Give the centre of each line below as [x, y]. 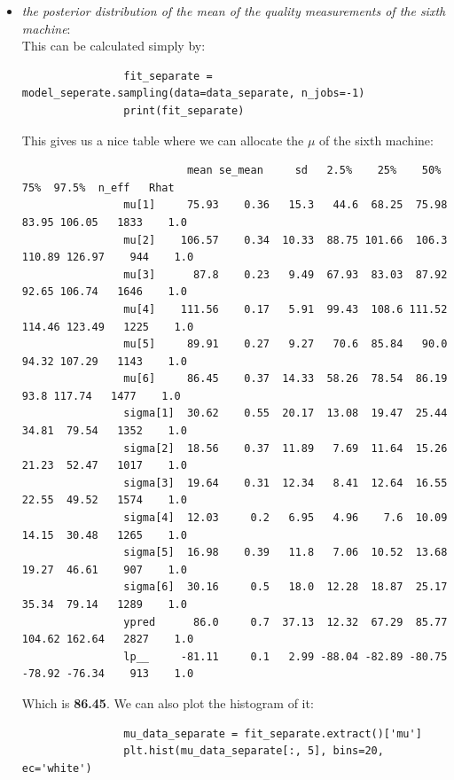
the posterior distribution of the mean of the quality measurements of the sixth [234, 11]
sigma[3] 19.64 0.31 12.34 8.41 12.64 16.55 [286, 483]
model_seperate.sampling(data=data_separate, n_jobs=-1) [193, 94]
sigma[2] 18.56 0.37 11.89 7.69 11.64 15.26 [286, 448]
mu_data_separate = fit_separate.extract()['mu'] [273, 733]
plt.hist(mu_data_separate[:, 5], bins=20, [254, 751]
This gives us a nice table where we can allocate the [163, 140]
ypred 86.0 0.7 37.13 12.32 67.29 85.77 [286, 622]
